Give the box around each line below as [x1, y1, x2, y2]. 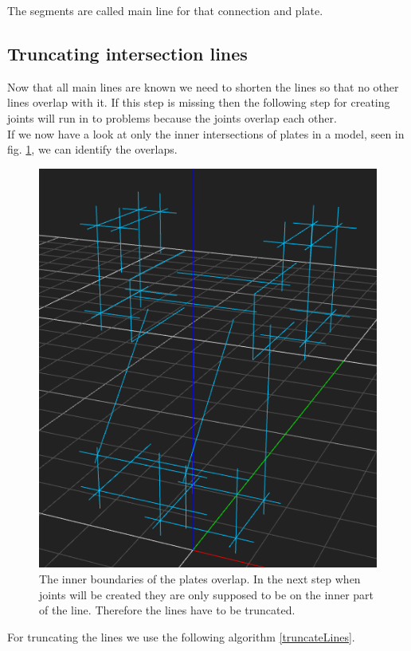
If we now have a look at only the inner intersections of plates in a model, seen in [7, 125, 405, 142]
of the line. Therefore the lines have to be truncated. [39, 602, 296, 618]
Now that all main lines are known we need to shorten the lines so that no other [7, 78, 399, 95]
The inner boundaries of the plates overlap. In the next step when [39, 571, 361, 587]
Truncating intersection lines [7, 41, 248, 65]
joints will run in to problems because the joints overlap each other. [7, 109, 337, 126]
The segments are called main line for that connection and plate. [7, 2, 323, 18]
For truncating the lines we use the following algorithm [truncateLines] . [7, 628, 355, 645]
